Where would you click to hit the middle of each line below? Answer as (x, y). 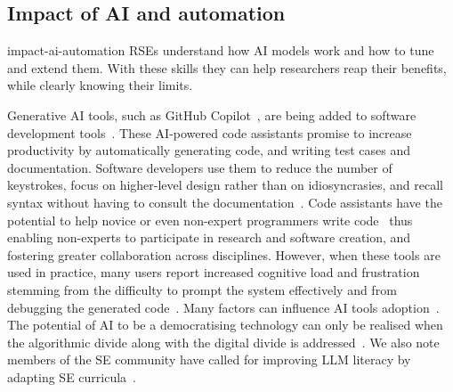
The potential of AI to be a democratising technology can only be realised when (225, 325)
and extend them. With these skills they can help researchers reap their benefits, (227, 67)
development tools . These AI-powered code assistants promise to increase (210, 132)
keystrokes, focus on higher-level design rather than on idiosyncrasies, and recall (225, 185)
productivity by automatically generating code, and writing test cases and (209, 150)
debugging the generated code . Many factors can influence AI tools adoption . (223, 307)
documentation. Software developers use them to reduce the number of (200, 167)
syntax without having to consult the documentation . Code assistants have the (225, 202)
